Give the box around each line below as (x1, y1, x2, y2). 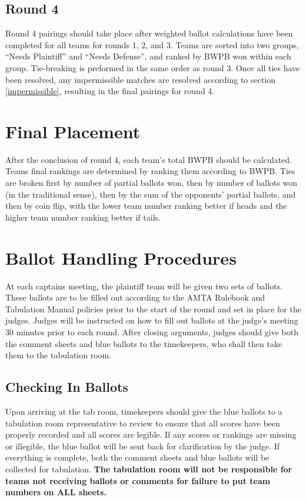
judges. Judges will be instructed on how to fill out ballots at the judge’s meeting (5, 314, 298, 326)
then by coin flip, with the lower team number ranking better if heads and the (5, 199, 287, 212)
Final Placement (5, 119, 141, 143)
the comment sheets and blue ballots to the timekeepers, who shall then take (5, 337, 282, 349)
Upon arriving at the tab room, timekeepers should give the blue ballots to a (5, 405, 282, 417)
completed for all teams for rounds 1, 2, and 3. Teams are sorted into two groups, (5, 38, 299, 51)
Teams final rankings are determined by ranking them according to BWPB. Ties (5, 165, 295, 177)
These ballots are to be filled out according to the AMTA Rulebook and (5, 291, 265, 304)
